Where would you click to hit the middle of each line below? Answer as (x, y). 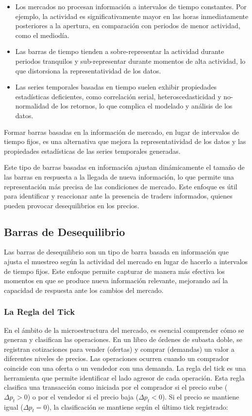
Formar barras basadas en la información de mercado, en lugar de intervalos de (122, 132)
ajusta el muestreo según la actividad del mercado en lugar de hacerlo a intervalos (126, 262)
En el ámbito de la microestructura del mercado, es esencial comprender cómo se (124, 330)
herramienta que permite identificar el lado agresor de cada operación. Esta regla (124, 377)
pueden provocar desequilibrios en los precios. (72, 205)
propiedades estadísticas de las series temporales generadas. (92, 151)
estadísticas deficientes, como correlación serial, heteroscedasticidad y (118, 96)
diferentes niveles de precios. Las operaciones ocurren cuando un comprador (117, 358)
